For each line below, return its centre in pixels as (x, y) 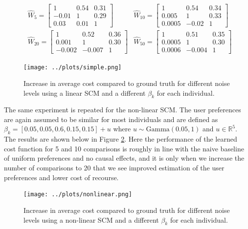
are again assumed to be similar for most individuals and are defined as (111, 119)
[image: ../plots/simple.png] (73, 68)
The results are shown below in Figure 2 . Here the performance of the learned (121, 139)
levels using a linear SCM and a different (85, 93)
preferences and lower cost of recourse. (61, 177)
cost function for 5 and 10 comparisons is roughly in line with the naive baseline (124, 148)
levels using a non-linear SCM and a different (91, 219)
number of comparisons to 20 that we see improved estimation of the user (114, 168)
